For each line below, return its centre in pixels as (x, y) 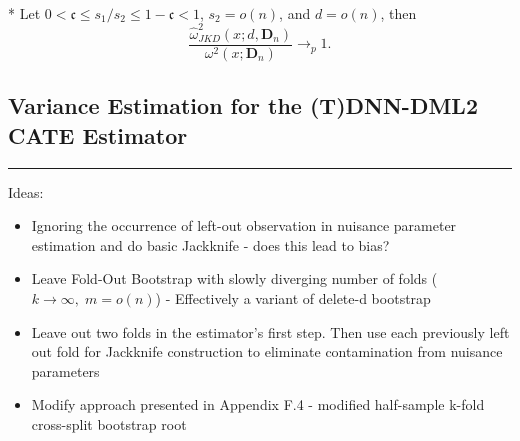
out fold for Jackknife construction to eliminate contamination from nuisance (267, 351)
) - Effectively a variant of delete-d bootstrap (293, 297)
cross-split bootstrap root (109, 423)
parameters (65, 370)
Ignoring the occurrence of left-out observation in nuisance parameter (244, 225)
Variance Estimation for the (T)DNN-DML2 (243, 105)
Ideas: (26, 191)
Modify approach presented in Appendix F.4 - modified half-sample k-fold (258, 404)
